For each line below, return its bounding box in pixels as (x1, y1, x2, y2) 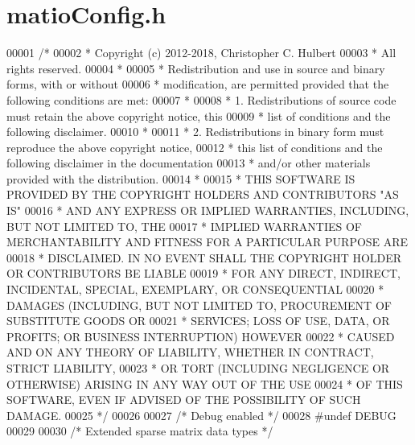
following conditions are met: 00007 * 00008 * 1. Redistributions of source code (6, 91, 397, 108)
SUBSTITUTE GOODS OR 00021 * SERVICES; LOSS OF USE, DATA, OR (6, 312, 390, 329)
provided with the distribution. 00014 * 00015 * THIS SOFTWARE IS (6, 170, 355, 187)
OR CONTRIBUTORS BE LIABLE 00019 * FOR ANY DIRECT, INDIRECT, (6, 265, 401, 282)
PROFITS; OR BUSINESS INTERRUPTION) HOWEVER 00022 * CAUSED (6, 328, 395, 344)
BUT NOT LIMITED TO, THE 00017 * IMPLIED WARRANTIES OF (6, 217, 362, 234)
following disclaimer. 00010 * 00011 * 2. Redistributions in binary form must (6, 123, 384, 140)
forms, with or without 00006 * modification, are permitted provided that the (6, 76, 389, 93)
